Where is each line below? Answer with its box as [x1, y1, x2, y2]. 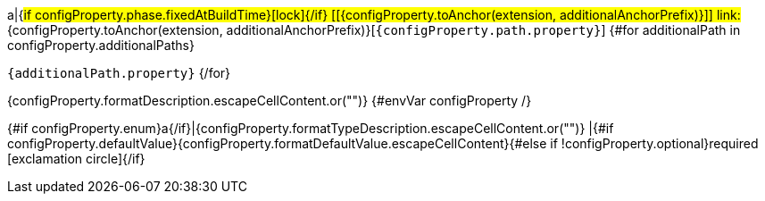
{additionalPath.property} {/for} [7, 65, 231, 80]
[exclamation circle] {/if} [7, 151, 146, 166]
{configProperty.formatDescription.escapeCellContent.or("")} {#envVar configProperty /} [7, 93, 532, 108]
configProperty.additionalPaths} [7, 38, 195, 53]
